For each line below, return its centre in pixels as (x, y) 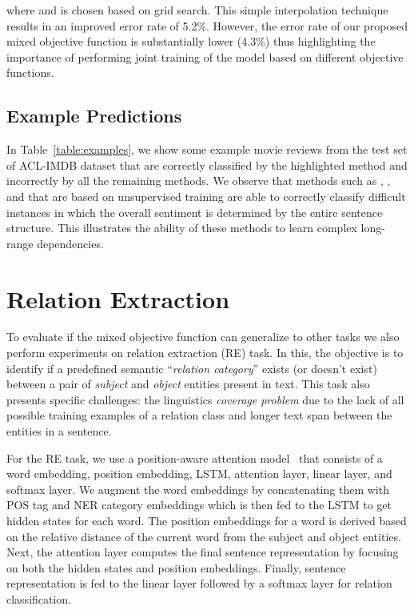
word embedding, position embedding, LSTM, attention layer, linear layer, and (199, 474)
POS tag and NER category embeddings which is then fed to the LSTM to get (199, 505)
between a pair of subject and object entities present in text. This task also (188, 384)
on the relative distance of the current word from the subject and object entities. (204, 536)
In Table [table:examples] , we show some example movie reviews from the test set (207, 149)
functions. (30, 72)
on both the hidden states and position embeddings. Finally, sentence (176, 567)
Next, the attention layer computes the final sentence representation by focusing (203, 552)
